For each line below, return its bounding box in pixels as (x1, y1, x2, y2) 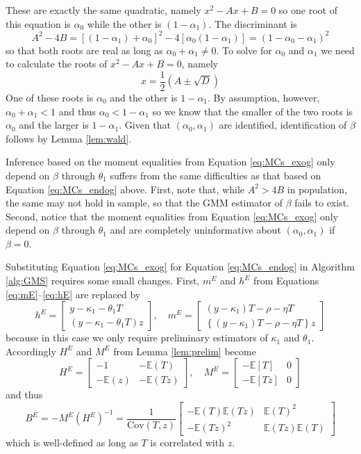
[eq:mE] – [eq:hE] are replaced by (6, 286, 141, 301)
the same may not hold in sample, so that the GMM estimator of (6, 195, 283, 210)
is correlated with (150, 435, 224, 450)
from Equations (253, 273, 319, 288)
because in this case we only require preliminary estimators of (6, 330, 268, 345)
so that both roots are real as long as (6, 42, 163, 57)
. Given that (119, 117, 171, 132)
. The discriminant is (208, 16, 297, 31)
